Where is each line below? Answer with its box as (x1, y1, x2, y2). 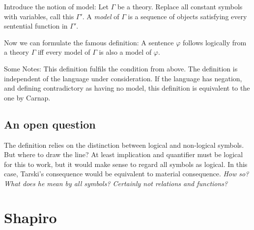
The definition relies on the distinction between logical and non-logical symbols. (4, 139, 244, 150)
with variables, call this (4, 11, 74, 21)
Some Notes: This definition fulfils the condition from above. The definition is (4, 63, 238, 73)
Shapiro (4, 207, 57, 227)
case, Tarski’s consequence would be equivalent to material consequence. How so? (4, 168, 249, 179)
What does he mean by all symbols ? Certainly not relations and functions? (4, 178, 228, 188)
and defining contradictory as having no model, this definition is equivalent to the (4, 83, 250, 93)
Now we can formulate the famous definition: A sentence (4, 37, 174, 47)
